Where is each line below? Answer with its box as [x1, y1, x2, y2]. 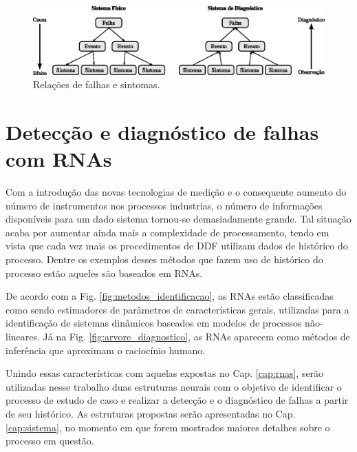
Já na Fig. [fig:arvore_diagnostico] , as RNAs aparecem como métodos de [43, 329, 350, 344]
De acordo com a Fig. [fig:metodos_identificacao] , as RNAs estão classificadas [6, 289, 334, 303]
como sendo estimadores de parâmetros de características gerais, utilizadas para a [6, 302, 349, 316]
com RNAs [6, 145, 112, 173]
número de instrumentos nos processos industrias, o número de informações [6, 198, 323, 212]
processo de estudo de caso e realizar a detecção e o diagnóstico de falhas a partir [6, 393, 349, 407]
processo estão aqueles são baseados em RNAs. [6, 265, 203, 280]
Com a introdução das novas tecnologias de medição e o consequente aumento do [6, 185, 347, 199]
